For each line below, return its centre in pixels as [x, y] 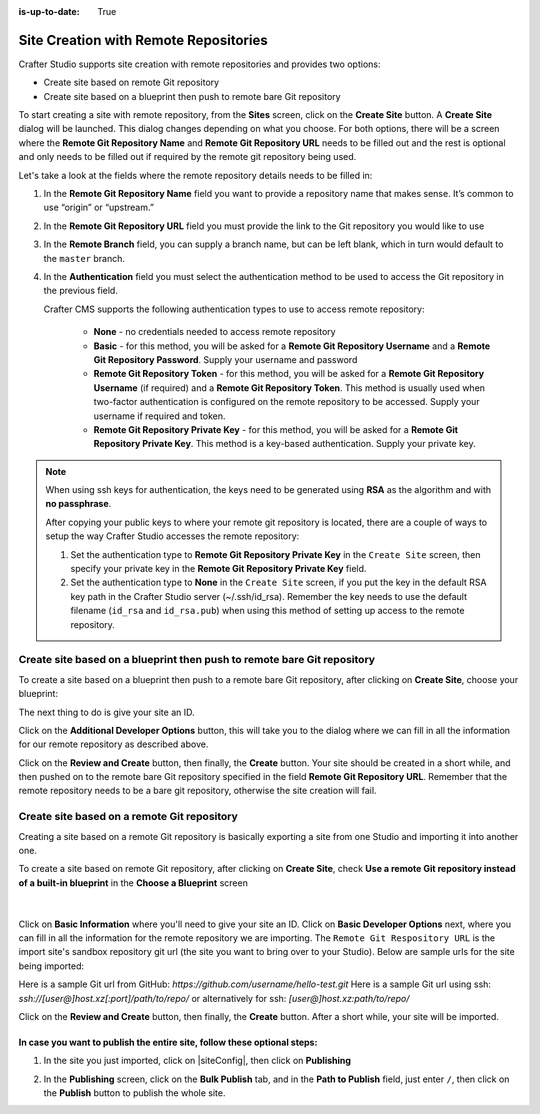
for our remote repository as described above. [113, 744]
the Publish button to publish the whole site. [134, 1093]
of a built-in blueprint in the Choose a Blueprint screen [133, 882]
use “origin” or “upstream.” [99, 207]
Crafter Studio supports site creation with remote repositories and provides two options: [199, 64]
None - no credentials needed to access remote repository [214, 332]
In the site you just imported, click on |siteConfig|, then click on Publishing [197, 1061]
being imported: [51, 966]
